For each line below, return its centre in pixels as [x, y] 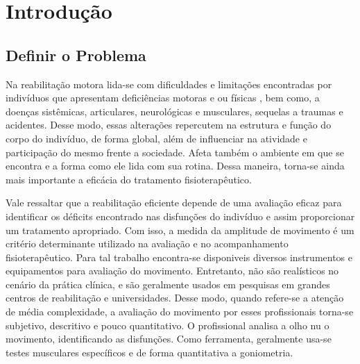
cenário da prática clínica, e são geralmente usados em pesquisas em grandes [168, 284]
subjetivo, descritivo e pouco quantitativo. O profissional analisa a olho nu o [168, 325]
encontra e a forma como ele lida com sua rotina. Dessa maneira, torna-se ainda [175, 166]
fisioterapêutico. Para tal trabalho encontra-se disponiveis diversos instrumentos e [179, 257]
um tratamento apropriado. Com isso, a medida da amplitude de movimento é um [180, 230]
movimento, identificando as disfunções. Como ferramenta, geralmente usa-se [169, 339]
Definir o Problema [76, 55]
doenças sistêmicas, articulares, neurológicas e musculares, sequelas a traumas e [174, 111]
